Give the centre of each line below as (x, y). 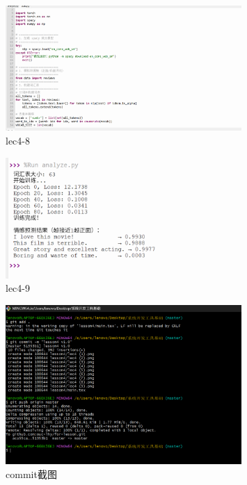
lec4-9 (18, 288)
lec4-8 (18, 140)
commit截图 (31, 474)
